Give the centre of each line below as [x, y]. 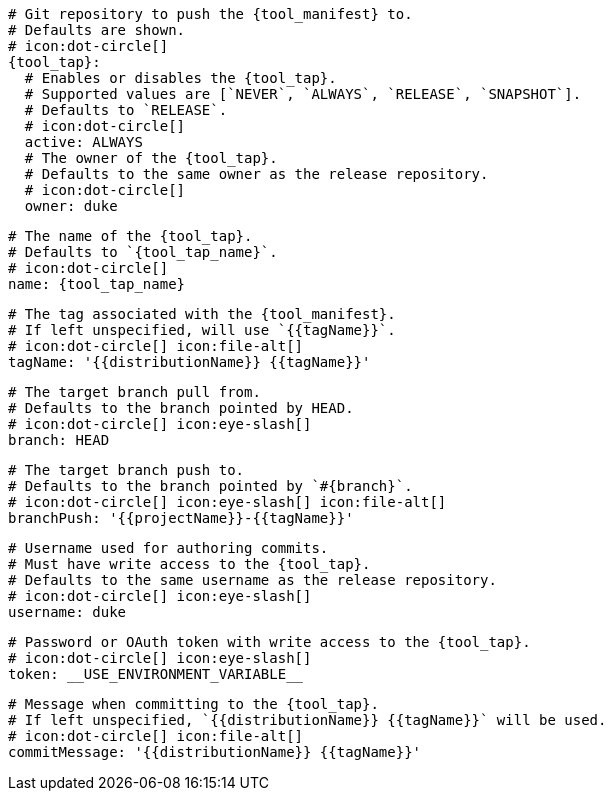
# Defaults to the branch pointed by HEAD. [181, 408]
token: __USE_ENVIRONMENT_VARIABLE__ [156, 674]
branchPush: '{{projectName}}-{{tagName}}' [181, 518]
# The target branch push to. [126, 470]
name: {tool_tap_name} [97, 284]
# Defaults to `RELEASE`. [126, 110]
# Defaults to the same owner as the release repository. [256, 174]
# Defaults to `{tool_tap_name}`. [143, 252]
